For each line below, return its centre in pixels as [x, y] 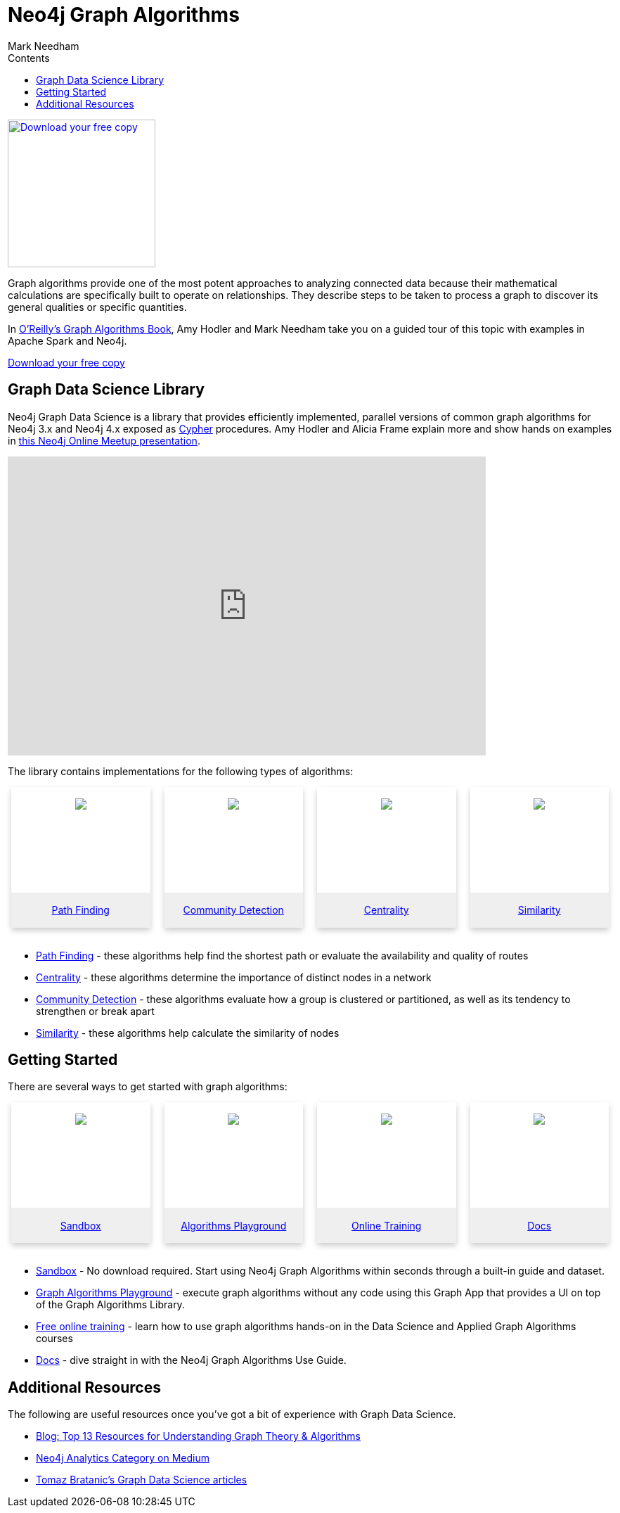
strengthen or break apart [95, 1011]
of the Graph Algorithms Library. [110, 1305]
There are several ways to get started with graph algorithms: [148, 1087]
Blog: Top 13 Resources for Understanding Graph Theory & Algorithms [199, 1436]
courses [54, 1339]
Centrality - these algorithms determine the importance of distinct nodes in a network [234, 977]
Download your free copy [66, 362]
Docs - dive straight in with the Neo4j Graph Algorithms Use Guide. [191, 1360]
